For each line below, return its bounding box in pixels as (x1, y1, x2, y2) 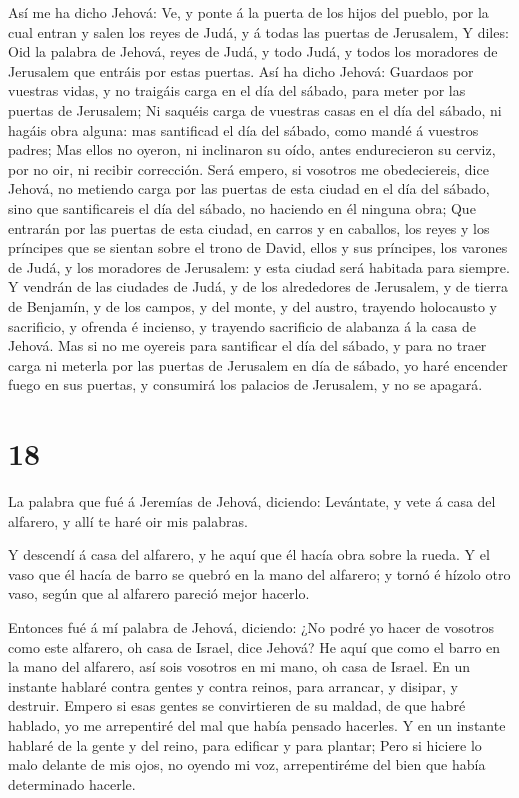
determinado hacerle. (8, 773, 136, 794)
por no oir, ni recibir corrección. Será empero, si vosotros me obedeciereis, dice (8, 158, 489, 179)
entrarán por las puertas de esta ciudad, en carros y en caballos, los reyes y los (8, 217, 490, 238)
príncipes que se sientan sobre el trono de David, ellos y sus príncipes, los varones (8, 237, 508, 258)
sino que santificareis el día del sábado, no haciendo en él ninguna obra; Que (8, 197, 476, 218)
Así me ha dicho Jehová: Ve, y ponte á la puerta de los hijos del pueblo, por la (8, 2, 489, 22)
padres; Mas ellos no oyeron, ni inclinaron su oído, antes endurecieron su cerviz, (8, 139, 496, 160)
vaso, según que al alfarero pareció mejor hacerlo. (8, 583, 310, 604)
